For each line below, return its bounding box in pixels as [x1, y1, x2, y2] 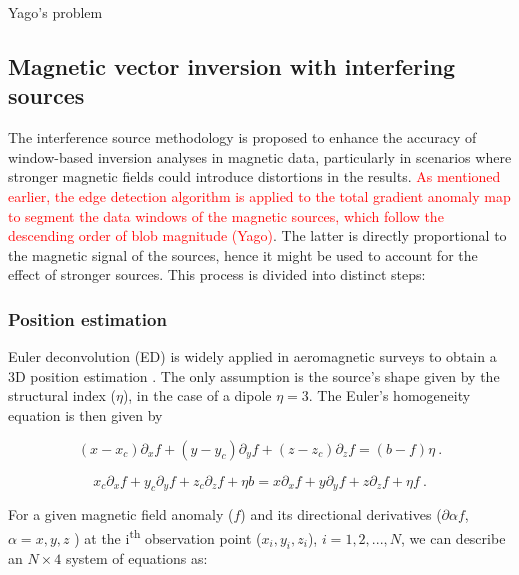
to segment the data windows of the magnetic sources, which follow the [8, 205, 444, 226]
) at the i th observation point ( [74, 524, 262, 548]
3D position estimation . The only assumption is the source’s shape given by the [8, 365, 500, 386]
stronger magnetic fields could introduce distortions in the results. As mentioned [8, 166, 501, 187]
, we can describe [401, 527, 506, 548]
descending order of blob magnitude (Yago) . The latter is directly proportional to [8, 225, 507, 246]
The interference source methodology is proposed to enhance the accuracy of [8, 127, 477, 148]
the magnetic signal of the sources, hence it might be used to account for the [8, 244, 478, 265]
